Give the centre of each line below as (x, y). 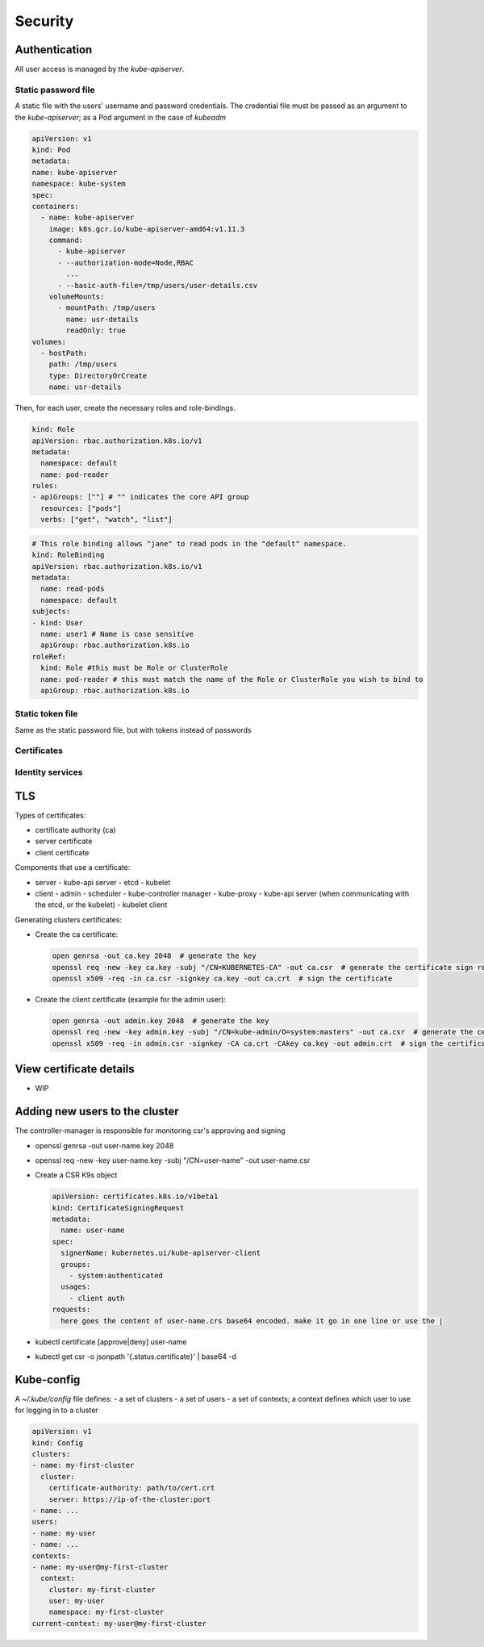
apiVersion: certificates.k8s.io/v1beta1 (135, 1197)
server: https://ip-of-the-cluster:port (130, 1499)
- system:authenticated (116, 1276)
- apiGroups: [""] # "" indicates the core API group (140, 497)
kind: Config (58, 1443)
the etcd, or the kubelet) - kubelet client (101, 905)
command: (66, 240)
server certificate (64, 841)
